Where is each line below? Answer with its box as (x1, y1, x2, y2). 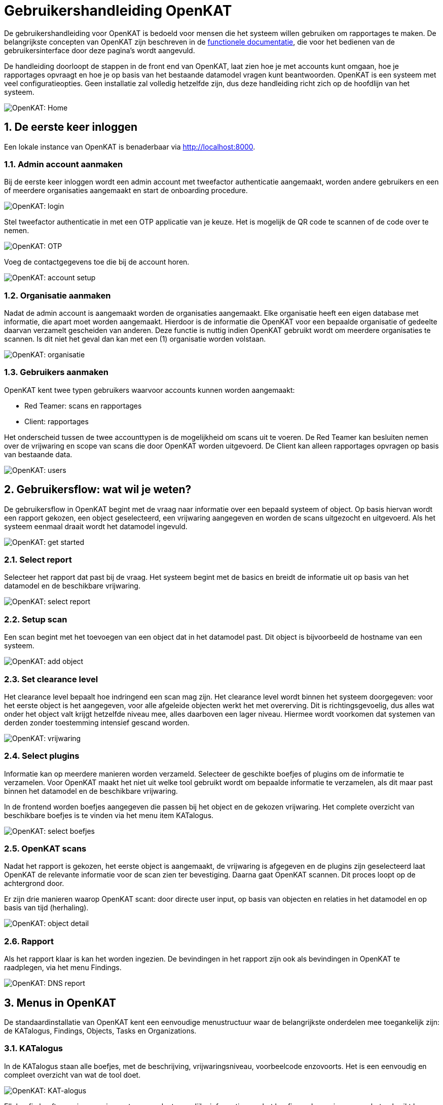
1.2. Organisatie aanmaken (4, 290, 111, 301)
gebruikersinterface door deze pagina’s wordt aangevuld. (4, 46, 195, 55)
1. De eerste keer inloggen (4, 121, 138, 134)
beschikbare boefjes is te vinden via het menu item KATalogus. (4, 811, 214, 820)
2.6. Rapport (4, 936, 54, 946)
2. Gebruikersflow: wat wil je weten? (4, 483, 192, 496)
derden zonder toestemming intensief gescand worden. (4, 718, 190, 727)
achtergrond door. (4, 879, 64, 888)
